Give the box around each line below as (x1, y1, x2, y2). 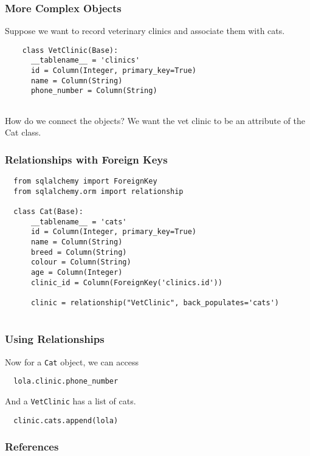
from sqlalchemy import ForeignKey (13, 177, 157, 186)
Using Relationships (5, 331, 105, 347)
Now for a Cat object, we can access (5, 355, 139, 368)
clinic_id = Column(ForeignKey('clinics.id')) (30, 278, 222, 287)
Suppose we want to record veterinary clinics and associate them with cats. (5, 24, 285, 37)
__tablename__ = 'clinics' (30, 56, 140, 65)
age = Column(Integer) (30, 268, 123, 277)
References (5, 439, 59, 454)
